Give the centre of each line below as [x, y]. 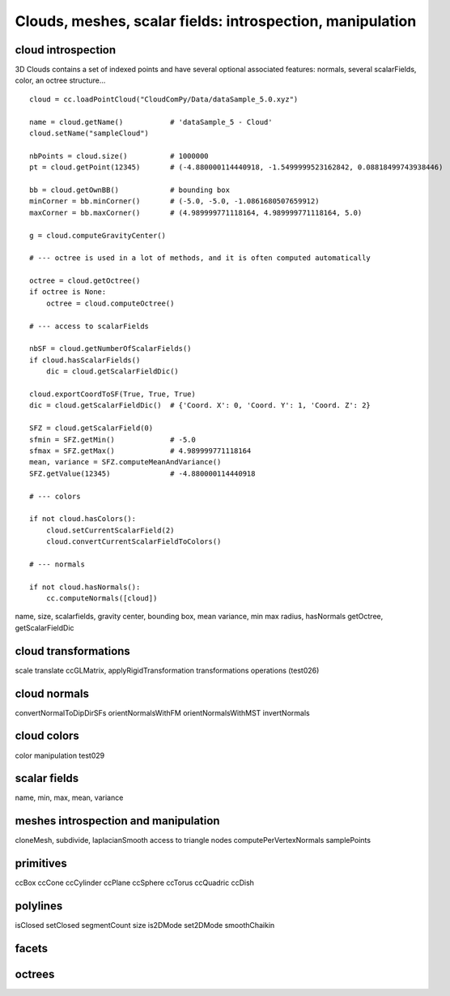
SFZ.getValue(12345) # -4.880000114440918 [142, 473]
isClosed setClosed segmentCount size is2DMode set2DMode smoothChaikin [145, 925]
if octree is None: [68, 292]
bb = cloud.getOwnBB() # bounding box [130, 190]
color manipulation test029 [60, 755]
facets [32, 948]
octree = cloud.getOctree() [85, 281]
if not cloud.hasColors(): [83, 519]
